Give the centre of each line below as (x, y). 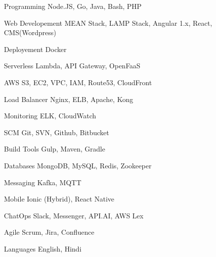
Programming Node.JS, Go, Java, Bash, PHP (73, 6)
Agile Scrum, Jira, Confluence (49, 232)
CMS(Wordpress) (30, 32)
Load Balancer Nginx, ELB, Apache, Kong (69, 99)
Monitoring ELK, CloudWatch (50, 116)
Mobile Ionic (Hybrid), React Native (59, 199)
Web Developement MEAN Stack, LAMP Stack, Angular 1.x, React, (108, 23)
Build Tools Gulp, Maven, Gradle (55, 149)
